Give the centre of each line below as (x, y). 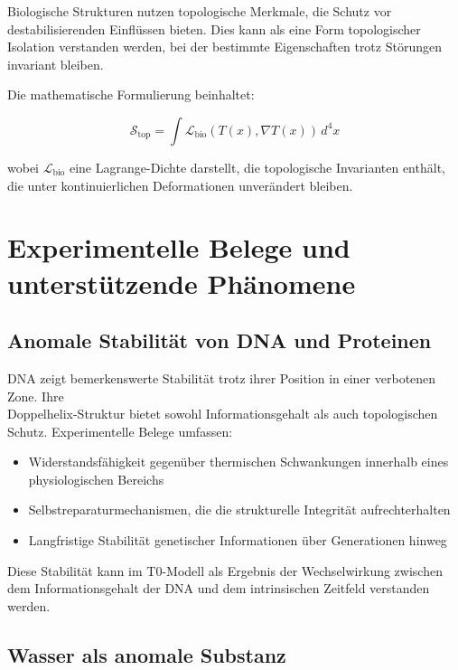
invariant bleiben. (56, 64)
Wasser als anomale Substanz (147, 654)
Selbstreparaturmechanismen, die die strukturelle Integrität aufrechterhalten (239, 510)
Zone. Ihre (36, 396)
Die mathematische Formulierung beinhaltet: (131, 94)
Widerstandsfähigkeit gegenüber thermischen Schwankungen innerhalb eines (238, 462)
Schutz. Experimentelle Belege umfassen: (120, 431)
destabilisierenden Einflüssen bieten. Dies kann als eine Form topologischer (214, 28)
